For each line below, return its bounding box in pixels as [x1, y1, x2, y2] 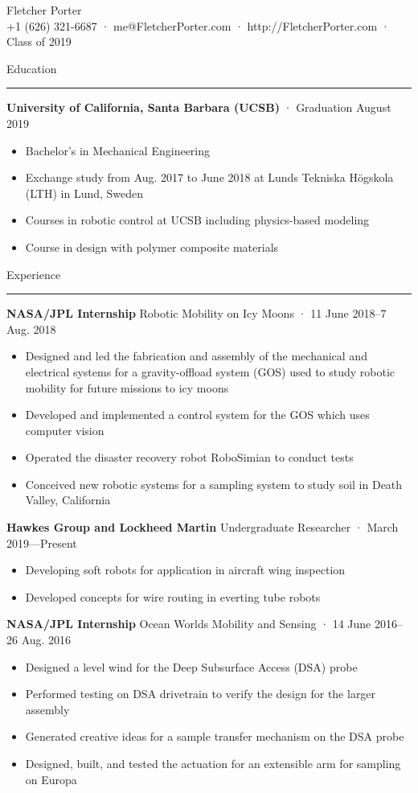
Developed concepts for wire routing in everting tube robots [25, 588, 321, 605]
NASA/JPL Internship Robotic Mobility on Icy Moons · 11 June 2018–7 [6, 305, 387, 322]
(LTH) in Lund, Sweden [25, 184, 144, 201]
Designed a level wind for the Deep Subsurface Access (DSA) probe [25, 658, 358, 675]
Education [6, 60, 57, 76]
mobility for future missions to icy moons [25, 379, 229, 396]
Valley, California [25, 491, 111, 508]
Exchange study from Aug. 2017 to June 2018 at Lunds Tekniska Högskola [25, 169, 394, 186]
